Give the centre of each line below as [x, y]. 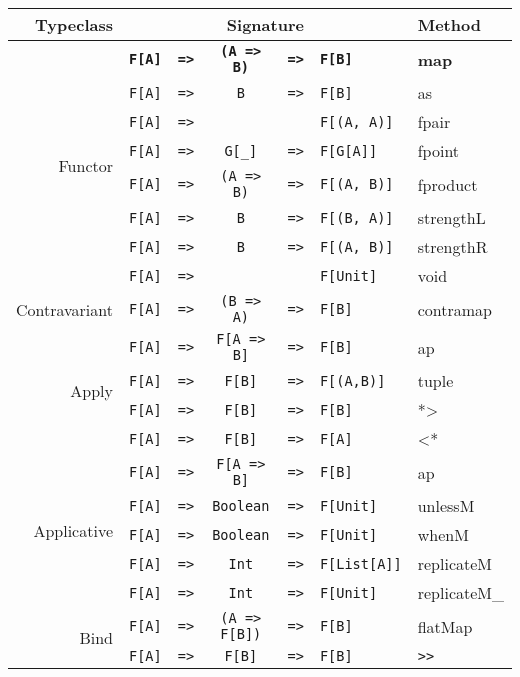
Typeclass [74, 24]
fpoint [438, 150]
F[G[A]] [348, 150]
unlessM [446, 505]
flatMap [445, 626]
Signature [265, 24]
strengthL [451, 217]
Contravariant [64, 309]
